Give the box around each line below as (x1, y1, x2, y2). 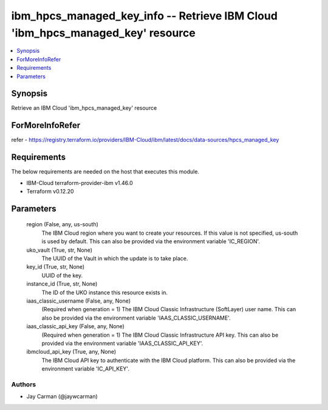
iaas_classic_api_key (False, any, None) (26, 323, 125, 330)
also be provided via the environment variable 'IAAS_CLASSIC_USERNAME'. (41, 314, 231, 321)
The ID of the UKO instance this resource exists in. (41, 289, 168, 296)
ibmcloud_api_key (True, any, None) (26, 348, 117, 355)
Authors (11, 380, 36, 388)
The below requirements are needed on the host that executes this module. (11, 168, 200, 175)
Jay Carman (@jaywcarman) (26, 393, 98, 400)
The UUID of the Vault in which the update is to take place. (41, 255, 188, 262)
